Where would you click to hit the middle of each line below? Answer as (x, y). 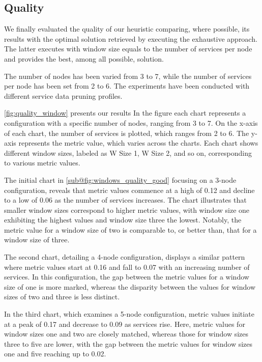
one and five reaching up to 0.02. (55, 354)
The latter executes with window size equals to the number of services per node (128, 49)
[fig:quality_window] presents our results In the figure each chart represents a (125, 113)
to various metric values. (42, 163)
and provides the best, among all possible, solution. (84, 58)
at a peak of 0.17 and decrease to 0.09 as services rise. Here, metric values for (125, 324)
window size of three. (37, 240)
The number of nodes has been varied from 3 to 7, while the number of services (128, 76)
